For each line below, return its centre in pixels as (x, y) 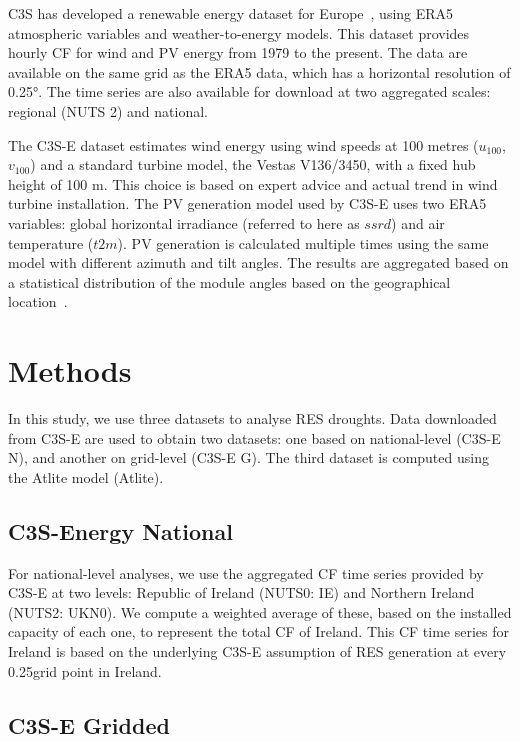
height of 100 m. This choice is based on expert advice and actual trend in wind (253, 183)
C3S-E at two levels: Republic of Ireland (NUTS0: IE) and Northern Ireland (241, 592)
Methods (70, 370)
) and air (418, 222)
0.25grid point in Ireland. (85, 670)
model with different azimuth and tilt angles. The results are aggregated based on (258, 262)
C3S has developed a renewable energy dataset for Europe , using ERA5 (231, 13)
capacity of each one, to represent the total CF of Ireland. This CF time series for (258, 631)
